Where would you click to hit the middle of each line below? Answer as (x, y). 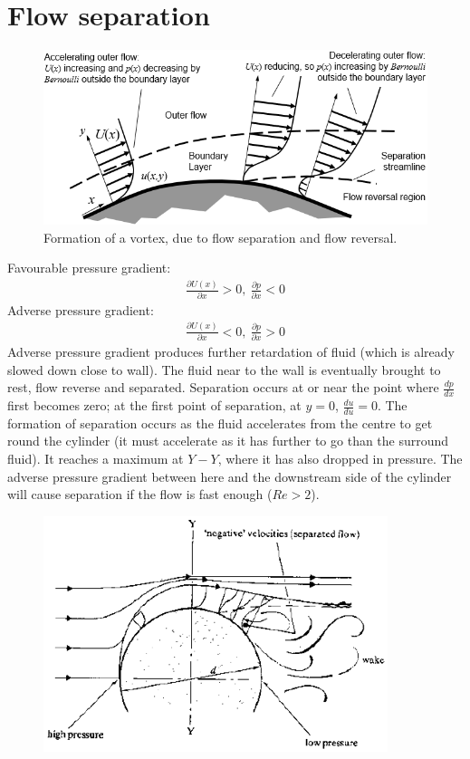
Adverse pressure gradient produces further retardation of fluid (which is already (231, 351)
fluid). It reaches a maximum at (96, 459)
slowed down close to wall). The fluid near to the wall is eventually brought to (224, 369)
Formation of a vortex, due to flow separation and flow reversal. (221, 237)
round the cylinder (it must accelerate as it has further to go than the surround (228, 441)
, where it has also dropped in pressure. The (340, 459)
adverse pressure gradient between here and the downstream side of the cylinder (230, 476)
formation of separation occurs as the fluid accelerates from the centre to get (220, 423)
